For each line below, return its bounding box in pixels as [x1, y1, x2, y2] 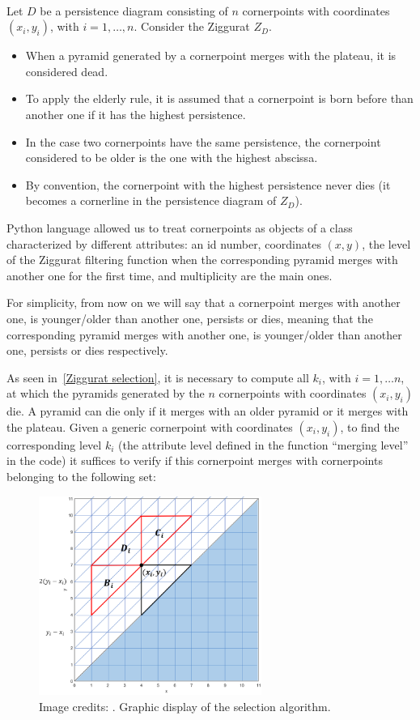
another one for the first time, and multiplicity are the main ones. [6, 266, 333, 283]
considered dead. [25, 62, 108, 79]
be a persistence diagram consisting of [40, 2, 228, 19]
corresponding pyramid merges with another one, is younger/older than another [6, 326, 402, 343]
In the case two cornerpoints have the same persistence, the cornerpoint [25, 133, 381, 150]
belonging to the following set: [6, 468, 156, 485]
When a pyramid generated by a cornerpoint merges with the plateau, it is [25, 47, 397, 64]
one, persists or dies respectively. [6, 342, 168, 359]
